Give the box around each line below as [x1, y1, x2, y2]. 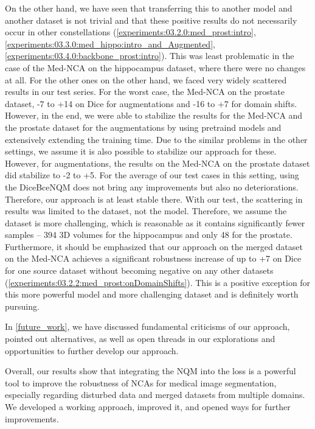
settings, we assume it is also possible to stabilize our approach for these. [5, 145, 277, 158]
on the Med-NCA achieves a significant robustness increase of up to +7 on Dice [5, 252, 302, 265]
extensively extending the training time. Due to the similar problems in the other [5, 133, 308, 145]
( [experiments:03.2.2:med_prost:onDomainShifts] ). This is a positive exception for [5, 276, 311, 288]
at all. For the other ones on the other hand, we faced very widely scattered [5, 73, 287, 86]
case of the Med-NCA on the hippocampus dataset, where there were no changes [5, 61, 306, 74]
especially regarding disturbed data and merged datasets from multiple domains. [5, 388, 305, 401]
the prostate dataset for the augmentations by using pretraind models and [5, 120, 282, 133]
